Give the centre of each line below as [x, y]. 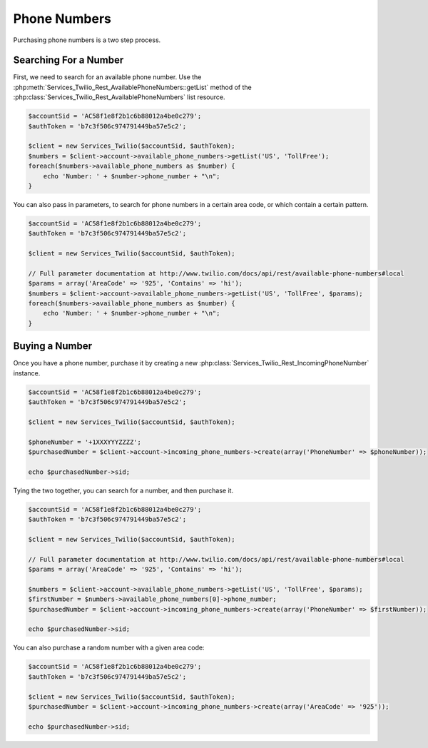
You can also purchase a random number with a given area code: [109, 648]
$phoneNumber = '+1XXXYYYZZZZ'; [85, 442]
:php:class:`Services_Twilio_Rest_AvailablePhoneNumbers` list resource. [119, 97]
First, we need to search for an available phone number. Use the [107, 77]
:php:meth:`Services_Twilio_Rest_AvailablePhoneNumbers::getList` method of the [133, 87]
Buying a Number [53, 346]
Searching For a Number [68, 60]
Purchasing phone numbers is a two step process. [87, 40]
